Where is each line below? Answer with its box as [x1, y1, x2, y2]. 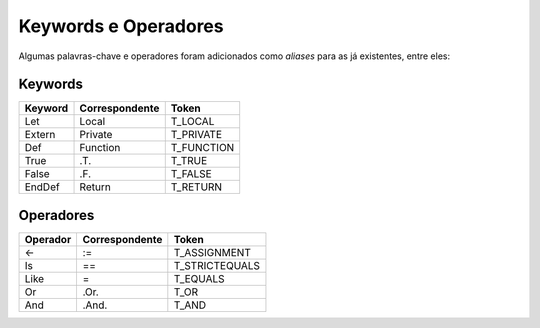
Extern [24, 128, 56, 142]
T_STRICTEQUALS [173, 258, 260, 272]
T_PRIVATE [170, 128, 223, 142]
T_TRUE [170, 154, 208, 168]
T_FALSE [170, 167, 212, 181]
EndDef [24, 180, 60, 194]
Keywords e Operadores [18, 15, 224, 37]
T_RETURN [170, 180, 223, 194]
